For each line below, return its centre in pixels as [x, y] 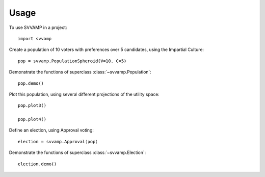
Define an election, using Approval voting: [52, 130]
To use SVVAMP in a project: [38, 27]
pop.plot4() [32, 119]
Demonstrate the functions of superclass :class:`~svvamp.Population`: [80, 72]
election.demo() [37, 164]
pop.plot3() [32, 106]
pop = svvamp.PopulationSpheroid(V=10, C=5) [72, 61]
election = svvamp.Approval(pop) [58, 141]
